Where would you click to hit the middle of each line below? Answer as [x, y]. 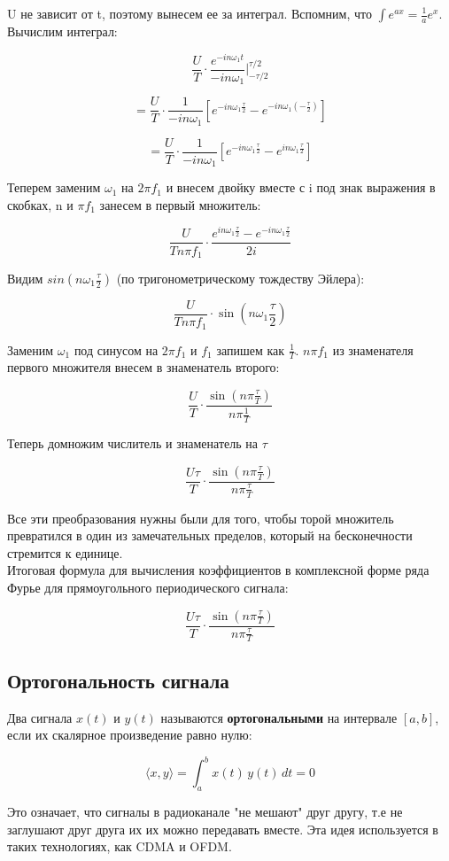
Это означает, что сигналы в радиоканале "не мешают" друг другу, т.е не [205, 812]
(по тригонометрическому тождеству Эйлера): [240, 278]
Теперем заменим [54, 187]
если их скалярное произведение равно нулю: [130, 735]
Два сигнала [40, 717]
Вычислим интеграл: [62, 31]
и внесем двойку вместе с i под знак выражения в [301, 187]
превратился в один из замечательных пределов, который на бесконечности [210, 535]
